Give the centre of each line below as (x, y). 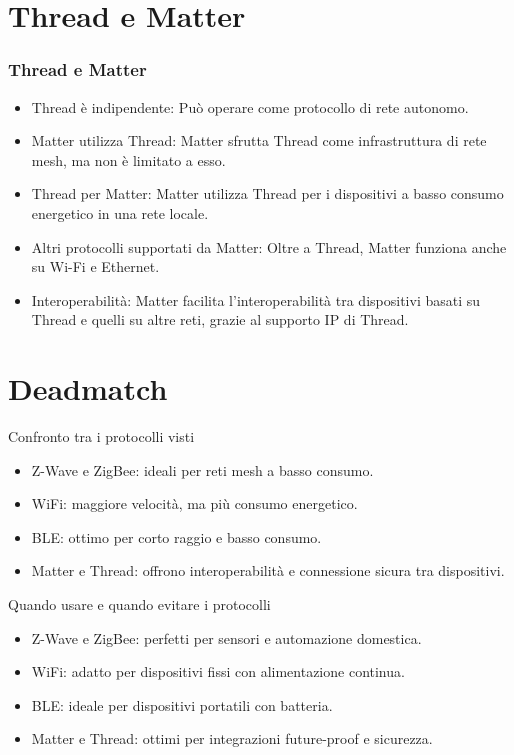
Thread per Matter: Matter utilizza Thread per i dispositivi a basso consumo (267, 193)
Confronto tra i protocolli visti (101, 436)
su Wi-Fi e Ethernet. (95, 266)
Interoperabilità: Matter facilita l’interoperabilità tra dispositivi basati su (256, 299)
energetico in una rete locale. (120, 212)
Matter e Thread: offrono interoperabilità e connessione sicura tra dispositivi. (268, 570)
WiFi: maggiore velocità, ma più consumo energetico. (194, 503)
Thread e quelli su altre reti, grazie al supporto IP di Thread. (220, 319)
